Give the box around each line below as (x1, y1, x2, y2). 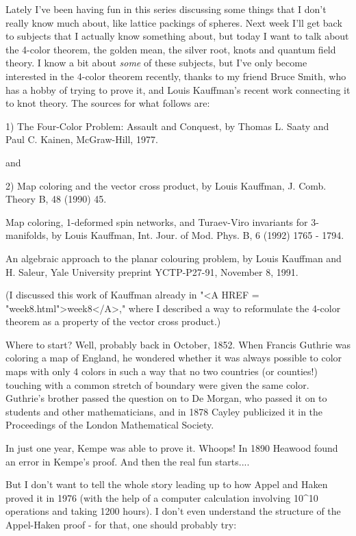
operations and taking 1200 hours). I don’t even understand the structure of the (5, 504, 341, 518)
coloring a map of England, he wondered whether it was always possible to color (5, 350, 342, 365)
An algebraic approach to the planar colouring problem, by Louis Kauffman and (5, 251, 342, 265)
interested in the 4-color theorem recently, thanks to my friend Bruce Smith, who (5, 68, 346, 83)
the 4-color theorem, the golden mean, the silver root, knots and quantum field (5, 42, 336, 56)
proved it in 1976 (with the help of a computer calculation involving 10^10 (5, 490, 318, 505)
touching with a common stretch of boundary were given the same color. (5, 377, 309, 392)
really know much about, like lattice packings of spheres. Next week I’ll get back (5, 15, 342, 29)
